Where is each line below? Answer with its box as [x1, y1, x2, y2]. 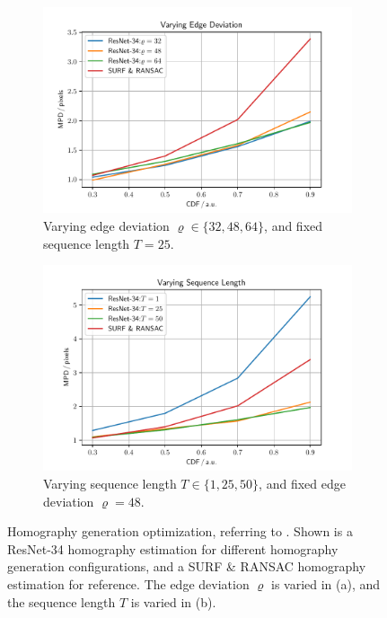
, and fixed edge [259, 474, 346, 493]
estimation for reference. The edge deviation [7, 575, 250, 593]
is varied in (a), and [271, 575, 381, 593]
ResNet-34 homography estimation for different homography [7, 539, 339, 558]
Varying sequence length [43, 474, 177, 493]
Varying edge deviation [43, 216, 170, 234]
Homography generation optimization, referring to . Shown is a [7, 522, 353, 541]
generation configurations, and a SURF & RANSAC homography [7, 557, 366, 576]
